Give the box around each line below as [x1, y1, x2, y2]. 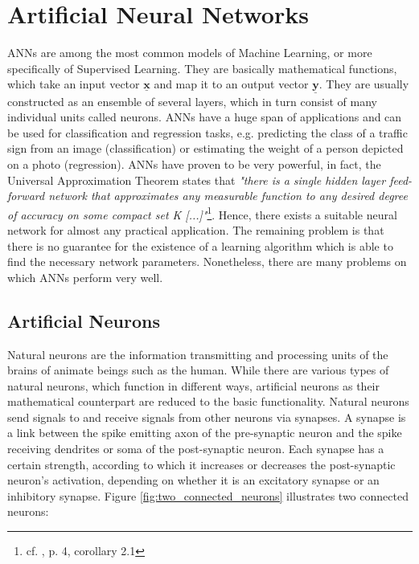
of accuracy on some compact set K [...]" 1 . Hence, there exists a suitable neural [7, 203, 397, 223]
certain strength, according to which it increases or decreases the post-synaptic [7, 456, 396, 472]
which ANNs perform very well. [7, 268, 163, 285]
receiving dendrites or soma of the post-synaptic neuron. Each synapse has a [7, 440, 384, 457]
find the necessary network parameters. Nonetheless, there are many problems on [7, 253, 407, 270]
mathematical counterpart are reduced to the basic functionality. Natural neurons [7, 393, 409, 410]
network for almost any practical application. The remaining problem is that [7, 221, 384, 238]
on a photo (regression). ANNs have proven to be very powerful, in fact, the [7, 155, 381, 172]
